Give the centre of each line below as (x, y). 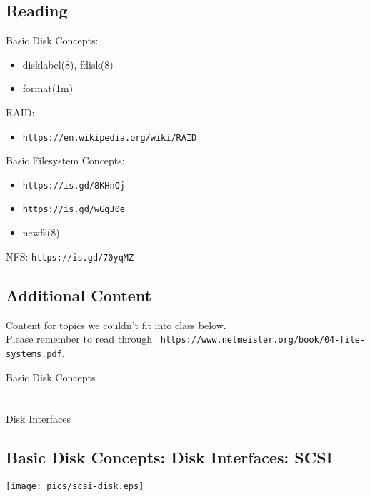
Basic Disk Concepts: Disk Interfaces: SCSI (169, 457)
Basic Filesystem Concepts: (65, 160)
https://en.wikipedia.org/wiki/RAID (110, 137)
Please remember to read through (79, 339)
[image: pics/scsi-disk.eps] (75, 487)
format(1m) (48, 88)
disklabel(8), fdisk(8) (68, 64)
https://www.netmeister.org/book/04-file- (263, 340)
